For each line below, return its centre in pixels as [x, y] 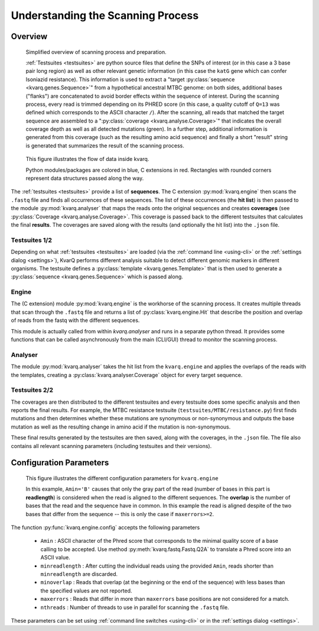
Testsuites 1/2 [32, 240]
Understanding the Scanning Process [105, 15]
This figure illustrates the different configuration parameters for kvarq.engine [122, 478]
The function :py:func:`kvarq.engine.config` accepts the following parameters [105, 527]
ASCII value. [55, 558]
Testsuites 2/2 [32, 390]
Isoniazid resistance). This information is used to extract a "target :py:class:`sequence [130, 79]
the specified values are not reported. [86, 590]
